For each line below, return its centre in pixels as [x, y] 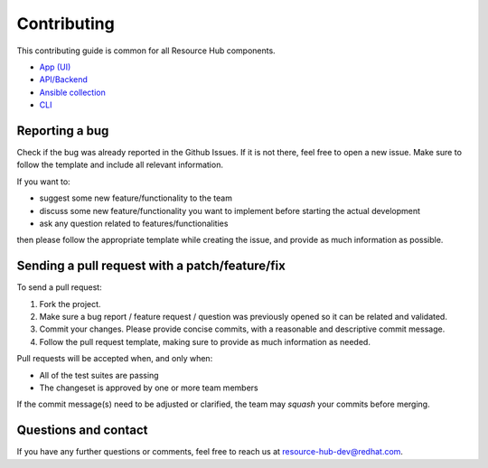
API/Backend [63, 80]
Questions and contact [82, 431]
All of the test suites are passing [99, 375]
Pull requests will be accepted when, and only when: [115, 359]
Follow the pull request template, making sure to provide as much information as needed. [205, 342]
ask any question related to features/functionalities [134, 223]
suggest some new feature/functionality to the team [136, 198]
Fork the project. [70, 304]
